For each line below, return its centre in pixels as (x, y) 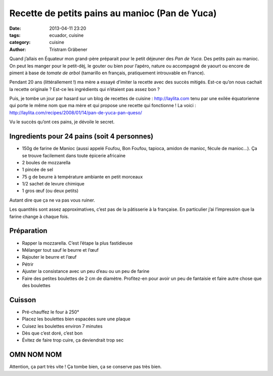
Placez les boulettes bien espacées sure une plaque (76, 319)
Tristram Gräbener (69, 49)
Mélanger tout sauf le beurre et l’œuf (60, 250)
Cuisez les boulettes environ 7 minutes (62, 326)
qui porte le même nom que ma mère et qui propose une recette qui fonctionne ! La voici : (103, 106)
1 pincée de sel (37, 170)
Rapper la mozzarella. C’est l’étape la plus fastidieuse (77, 243)
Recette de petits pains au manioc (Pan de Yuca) (113, 13)
